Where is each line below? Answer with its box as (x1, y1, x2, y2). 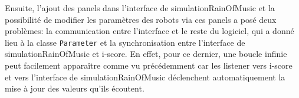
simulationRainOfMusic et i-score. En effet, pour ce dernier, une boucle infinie (5, 48, 287, 60)
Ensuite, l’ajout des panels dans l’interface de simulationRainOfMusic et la (5, 2, 275, 13)
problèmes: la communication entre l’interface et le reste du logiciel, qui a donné (5, 25, 294, 37)
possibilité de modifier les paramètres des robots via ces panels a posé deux (5, 13, 277, 25)
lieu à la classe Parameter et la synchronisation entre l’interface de (5, 36, 245, 48)
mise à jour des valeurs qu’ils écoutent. (5, 82, 144, 94)
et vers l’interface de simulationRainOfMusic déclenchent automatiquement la (5, 70, 285, 83)
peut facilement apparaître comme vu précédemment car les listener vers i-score (5, 59, 293, 72)
